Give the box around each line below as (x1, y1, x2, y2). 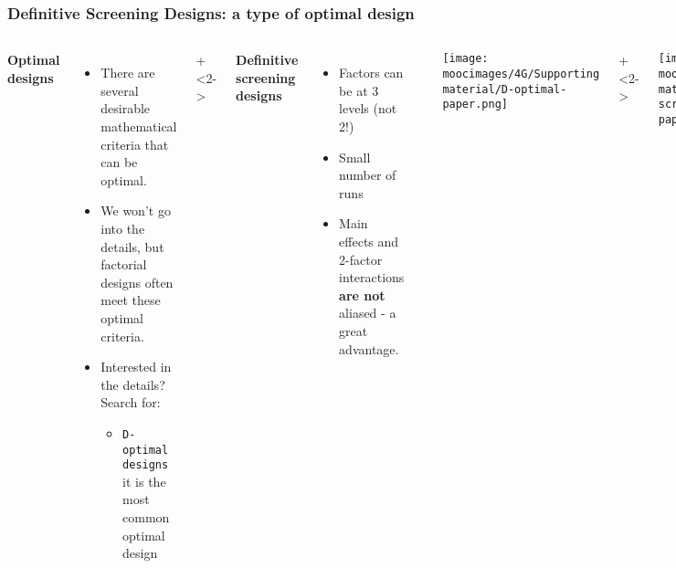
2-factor (339, 249, 383, 268)
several (100, 80, 139, 100)
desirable (100, 99, 151, 118)
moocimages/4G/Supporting (442, 67, 600, 80)
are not (339, 285, 386, 304)
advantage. (339, 339, 399, 358)
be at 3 (339, 80, 379, 100)
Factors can (339, 63, 404, 82)
